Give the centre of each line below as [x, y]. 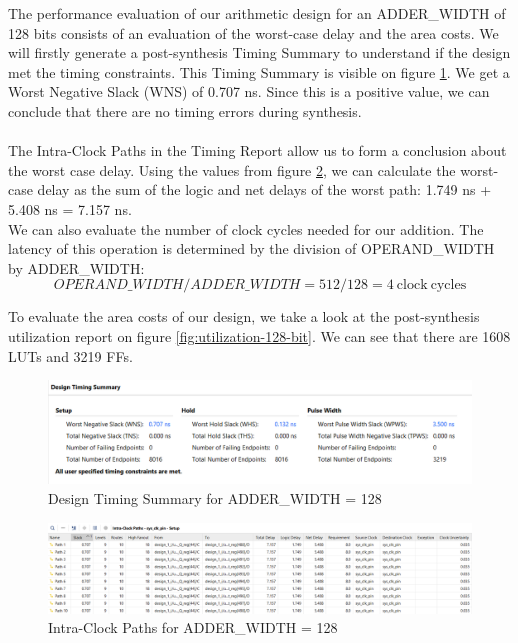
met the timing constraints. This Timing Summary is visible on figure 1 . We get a [259, 71]
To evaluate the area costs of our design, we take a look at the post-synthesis [244, 316]
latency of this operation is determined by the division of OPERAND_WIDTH [251, 248]
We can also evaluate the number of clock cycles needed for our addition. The [246, 228]
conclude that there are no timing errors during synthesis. [185, 110]
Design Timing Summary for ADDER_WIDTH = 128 [215, 498]
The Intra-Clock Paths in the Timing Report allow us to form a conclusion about [257, 150]
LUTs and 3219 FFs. [70, 355]
